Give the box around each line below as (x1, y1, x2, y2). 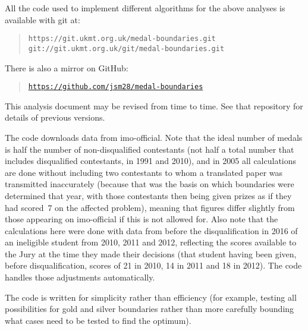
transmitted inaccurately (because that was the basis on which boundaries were (5, 178, 294, 190)
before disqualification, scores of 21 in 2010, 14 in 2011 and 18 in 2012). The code (5, 259, 302, 272)
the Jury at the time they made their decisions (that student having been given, (5, 247, 297, 260)
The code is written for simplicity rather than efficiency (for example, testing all (5, 291, 297, 303)
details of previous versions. (5, 111, 105, 124)
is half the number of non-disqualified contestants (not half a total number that (5, 143, 294, 155)
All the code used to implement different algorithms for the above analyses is (5, 2, 285, 14)
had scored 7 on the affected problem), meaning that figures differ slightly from (5, 201, 295, 213)
